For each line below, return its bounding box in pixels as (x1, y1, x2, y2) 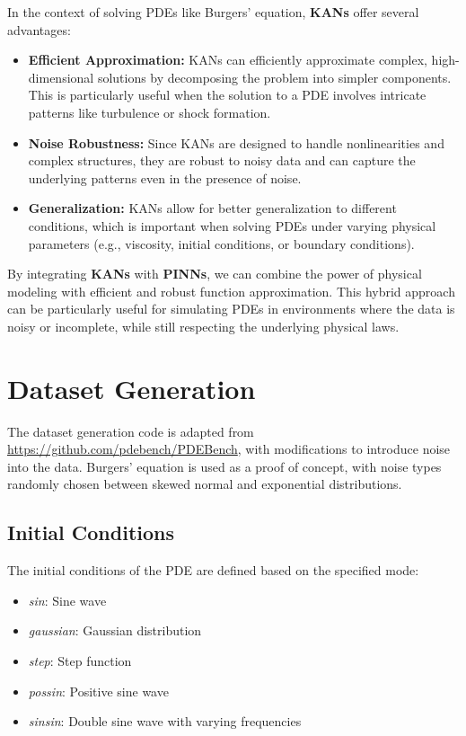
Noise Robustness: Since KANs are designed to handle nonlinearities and (28, 133, 444, 152)
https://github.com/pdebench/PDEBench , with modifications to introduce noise (7, 439, 451, 458)
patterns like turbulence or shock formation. (28, 102, 271, 121)
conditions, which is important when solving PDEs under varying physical (28, 216, 436, 235)
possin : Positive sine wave (28, 681, 169, 700)
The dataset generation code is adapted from (7, 421, 254, 440)
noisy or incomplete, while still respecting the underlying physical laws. (7, 316, 400, 335)
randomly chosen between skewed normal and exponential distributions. (7, 474, 402, 493)
